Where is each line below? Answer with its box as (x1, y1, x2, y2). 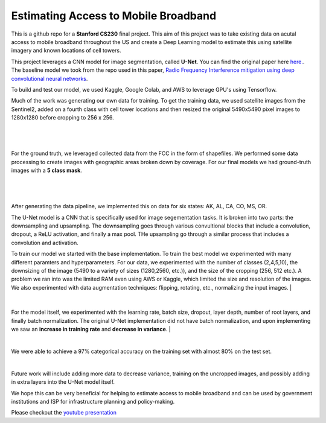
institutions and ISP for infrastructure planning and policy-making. (11, 398, 175, 405)
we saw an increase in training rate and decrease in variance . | (11, 326, 171, 333)
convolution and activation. (11, 239, 78, 246)
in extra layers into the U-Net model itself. (11, 378, 115, 386)
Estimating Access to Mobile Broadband (11, 9, 217, 22)
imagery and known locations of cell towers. (11, 47, 121, 54)
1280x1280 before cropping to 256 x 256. (11, 114, 114, 121)
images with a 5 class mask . (11, 167, 83, 174)
